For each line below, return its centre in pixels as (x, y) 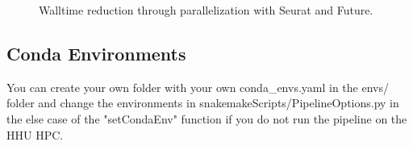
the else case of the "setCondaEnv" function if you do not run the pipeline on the (207, 118)
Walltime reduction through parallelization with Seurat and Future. (206, 10)
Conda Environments (96, 53)
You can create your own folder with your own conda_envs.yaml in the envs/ (198, 87)
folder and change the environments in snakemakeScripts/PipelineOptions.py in (203, 103)
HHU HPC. (35, 134)
